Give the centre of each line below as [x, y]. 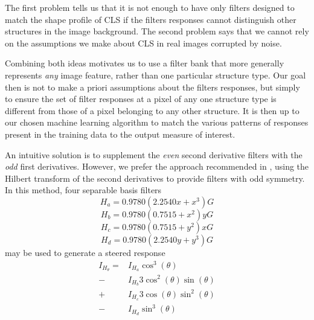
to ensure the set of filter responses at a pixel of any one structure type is [141, 99]
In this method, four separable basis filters [83, 190]
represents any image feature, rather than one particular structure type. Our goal [155, 75]
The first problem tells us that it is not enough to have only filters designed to [150, 7]
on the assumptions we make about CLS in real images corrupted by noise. [143, 43]
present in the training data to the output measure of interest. [120, 134]
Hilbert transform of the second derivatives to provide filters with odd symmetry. [155, 178]
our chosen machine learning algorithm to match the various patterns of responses [157, 122]
